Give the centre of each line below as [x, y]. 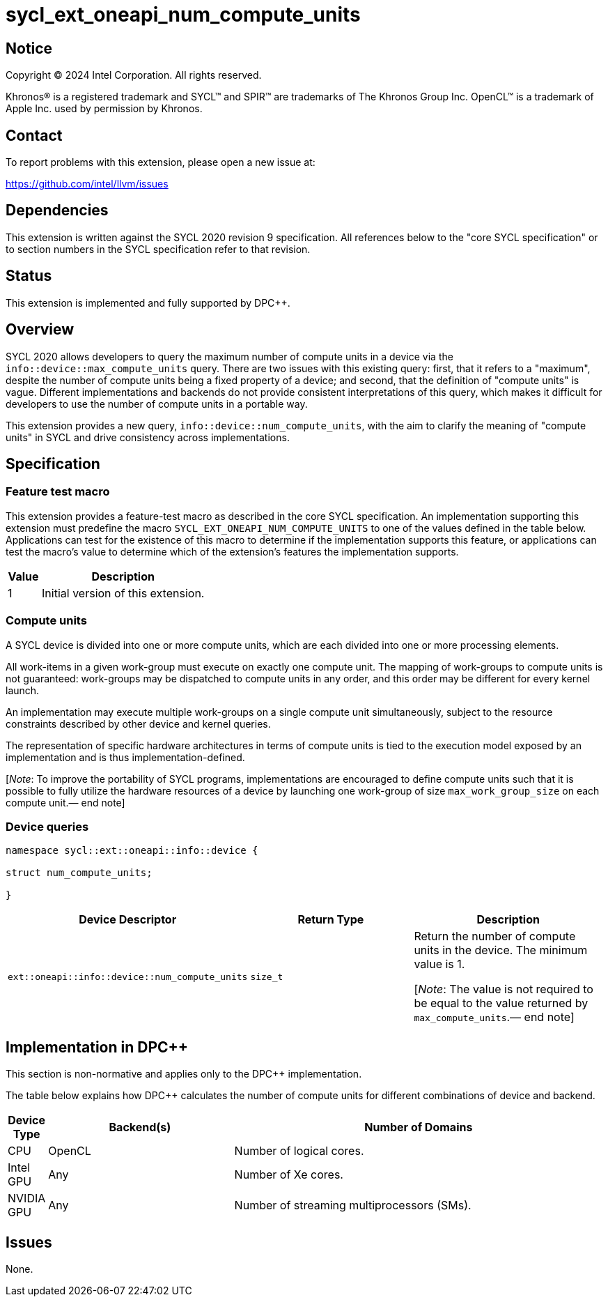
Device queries [47, 826]
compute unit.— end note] [65, 802]
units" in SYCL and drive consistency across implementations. [148, 437]
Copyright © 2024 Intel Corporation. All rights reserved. [134, 75]
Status [29, 276]
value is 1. [439, 964]
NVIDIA [27, 1198]
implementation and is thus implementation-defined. [125, 757]
